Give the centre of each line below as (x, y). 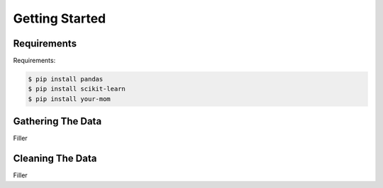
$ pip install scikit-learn (77, 89)
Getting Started (60, 18)
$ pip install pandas (66, 79)
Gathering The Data (57, 121)
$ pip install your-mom (70, 99)
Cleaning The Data (55, 159)
